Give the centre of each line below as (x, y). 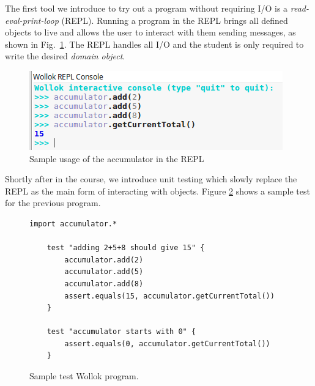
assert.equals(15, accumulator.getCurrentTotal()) (169, 296)
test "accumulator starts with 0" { (121, 332)
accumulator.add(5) (104, 272)
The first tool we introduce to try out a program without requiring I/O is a (146, 8)
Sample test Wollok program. (84, 376)
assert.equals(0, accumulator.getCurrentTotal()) (167, 343)
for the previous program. (53, 203)
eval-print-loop (32, 20)
